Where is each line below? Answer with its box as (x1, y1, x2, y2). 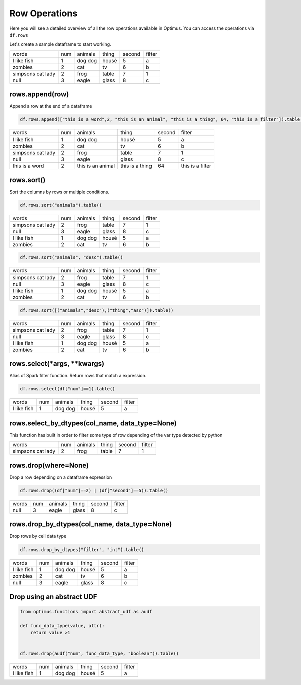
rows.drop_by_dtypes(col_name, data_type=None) (9, 520, 172, 529)
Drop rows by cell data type (9, 533, 67, 539)
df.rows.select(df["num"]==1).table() (20, 386, 115, 392)
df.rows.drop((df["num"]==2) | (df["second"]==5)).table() (20, 487, 168, 493)
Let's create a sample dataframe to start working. (9, 41, 111, 47)
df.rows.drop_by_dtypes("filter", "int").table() (20, 547, 144, 553)
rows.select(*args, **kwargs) (9, 359, 105, 368)
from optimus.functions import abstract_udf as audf (20, 609, 153, 614)
